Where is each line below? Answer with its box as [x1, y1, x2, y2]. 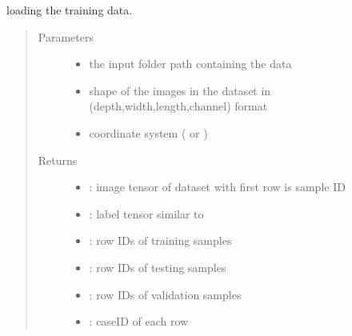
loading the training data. [6, 2, 133, 18]
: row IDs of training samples [89, 232, 232, 249]
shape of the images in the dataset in [89, 82, 271, 98]
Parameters [38, 28, 94, 45]
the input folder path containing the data [89, 55, 292, 72]
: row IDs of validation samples [89, 286, 242, 302]
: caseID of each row [89, 313, 189, 330]
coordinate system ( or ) [89, 124, 208, 141]
